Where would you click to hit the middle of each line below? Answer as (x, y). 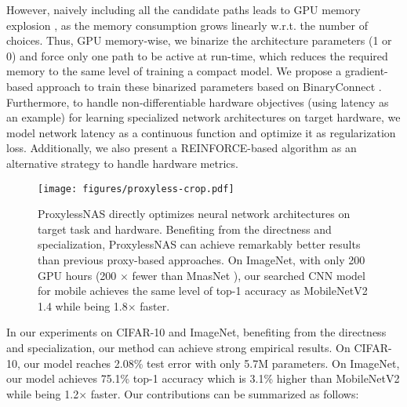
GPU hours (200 (77, 275)
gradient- (366, 71)
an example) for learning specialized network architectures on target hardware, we (203, 117)
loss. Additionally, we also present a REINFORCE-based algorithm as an (182, 148)
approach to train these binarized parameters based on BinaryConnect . (209, 86)
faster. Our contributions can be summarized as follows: (225, 393)
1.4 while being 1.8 (83, 305)
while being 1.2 (43, 393)
